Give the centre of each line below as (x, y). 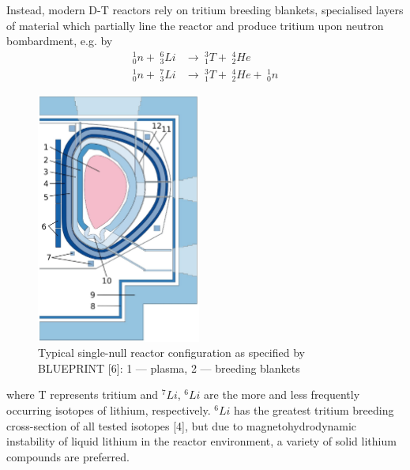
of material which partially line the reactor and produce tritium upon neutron (195, 25)
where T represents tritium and (83, 394)
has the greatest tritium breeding (314, 409)
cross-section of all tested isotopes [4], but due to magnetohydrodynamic (182, 425)
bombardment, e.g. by (60, 41)
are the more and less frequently (282, 394)
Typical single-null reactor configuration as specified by (171, 352)
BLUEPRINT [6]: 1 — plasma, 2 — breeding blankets (169, 368)
